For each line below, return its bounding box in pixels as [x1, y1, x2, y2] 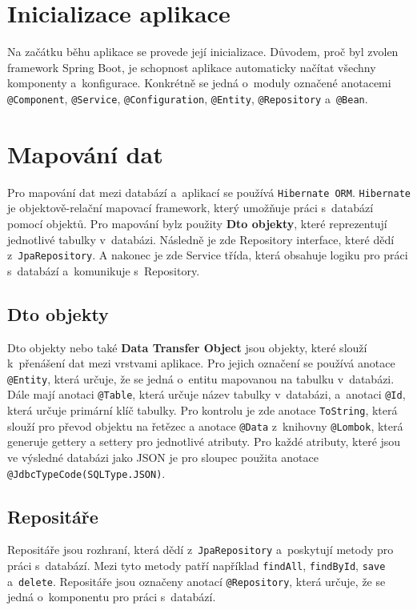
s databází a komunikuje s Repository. [7, 262, 200, 279]
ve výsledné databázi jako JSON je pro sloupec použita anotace [7, 448, 319, 465]
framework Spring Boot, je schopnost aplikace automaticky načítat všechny [7, 58, 376, 75]
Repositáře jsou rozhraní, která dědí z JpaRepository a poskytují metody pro [7, 541, 394, 558]
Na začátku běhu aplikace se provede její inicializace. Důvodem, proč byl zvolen [7, 43, 399, 60]
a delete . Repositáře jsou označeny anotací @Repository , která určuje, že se [7, 572, 386, 589]
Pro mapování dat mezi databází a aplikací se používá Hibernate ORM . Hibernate [7, 183, 411, 200]
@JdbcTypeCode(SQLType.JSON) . [7, 464, 166, 481]
